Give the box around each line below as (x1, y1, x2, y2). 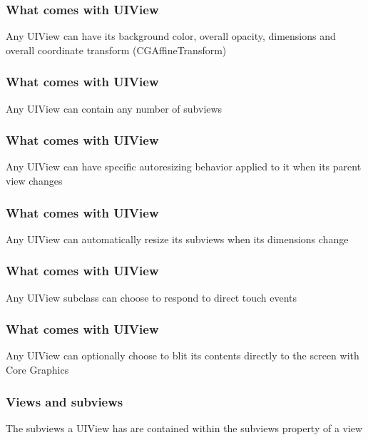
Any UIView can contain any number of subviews (6, 101, 223, 116)
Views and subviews (6, 392, 123, 410)
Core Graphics (6, 362, 69, 377)
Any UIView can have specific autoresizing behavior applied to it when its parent (6, 159, 362, 174)
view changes (6, 173, 63, 188)
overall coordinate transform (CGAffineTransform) (6, 42, 227, 57)
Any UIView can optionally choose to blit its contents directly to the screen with (6, 348, 359, 363)
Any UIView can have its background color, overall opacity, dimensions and (6, 29, 336, 44)
